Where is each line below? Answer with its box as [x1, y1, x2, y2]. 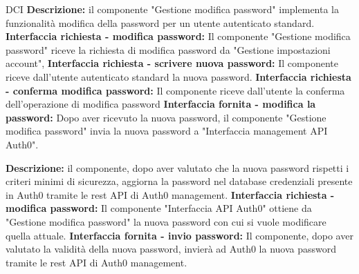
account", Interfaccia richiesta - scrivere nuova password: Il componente [6, 56, 338, 70]
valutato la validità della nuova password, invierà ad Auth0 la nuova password [6, 242, 337, 256]
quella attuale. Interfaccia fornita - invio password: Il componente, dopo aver [6, 228, 353, 242]
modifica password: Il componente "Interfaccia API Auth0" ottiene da [6, 201, 312, 215]
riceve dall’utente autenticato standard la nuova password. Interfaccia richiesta [6, 69, 351, 84]
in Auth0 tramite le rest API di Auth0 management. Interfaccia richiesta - [6, 187, 335, 202]
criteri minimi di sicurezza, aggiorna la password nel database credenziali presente [6, 174, 353, 188]
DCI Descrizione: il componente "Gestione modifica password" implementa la [6, 2, 339, 16]
